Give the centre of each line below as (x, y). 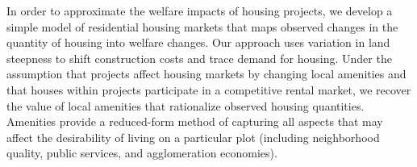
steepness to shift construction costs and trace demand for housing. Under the (199, 58)
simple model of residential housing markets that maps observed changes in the (202, 26)
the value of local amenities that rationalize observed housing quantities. (186, 105)
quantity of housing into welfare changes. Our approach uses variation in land (198, 42)
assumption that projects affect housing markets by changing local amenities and (206, 74)
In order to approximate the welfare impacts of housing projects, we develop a (200, 10)
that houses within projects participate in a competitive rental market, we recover (209, 89)
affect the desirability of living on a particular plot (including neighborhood (193, 137)
